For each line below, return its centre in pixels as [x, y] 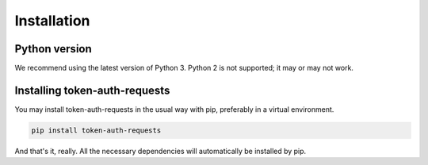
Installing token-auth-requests [92, 90]
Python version [53, 49]
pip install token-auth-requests [96, 130]
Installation [52, 21]
